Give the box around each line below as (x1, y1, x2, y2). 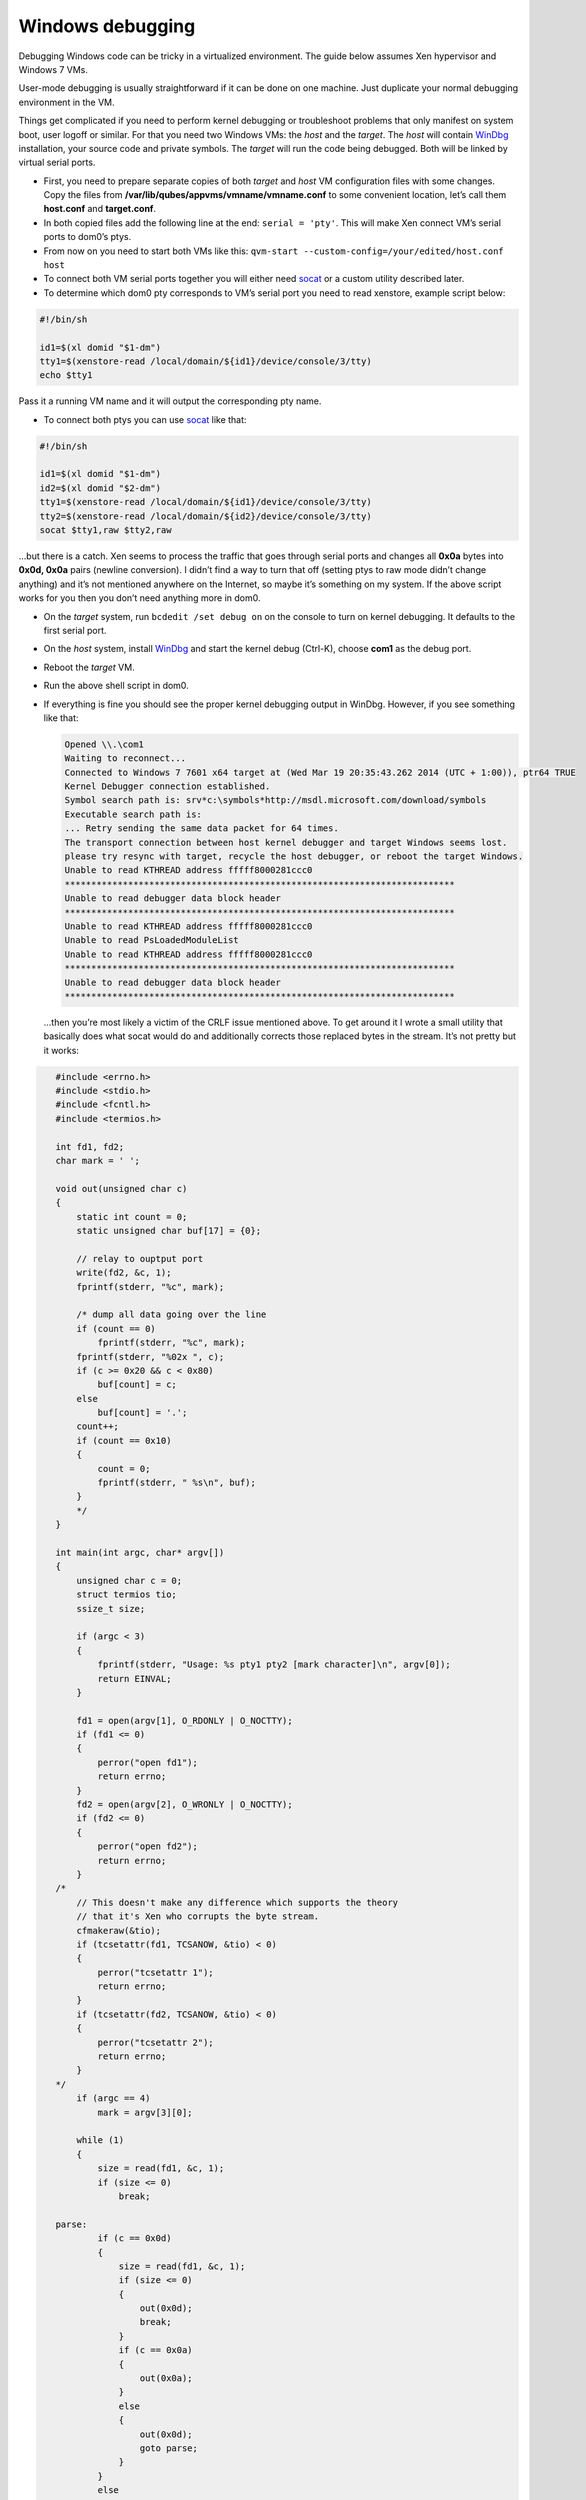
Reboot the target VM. (43, 661, 135, 673)
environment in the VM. (18, 96, 115, 108)
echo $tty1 (39, 370, 93, 381)
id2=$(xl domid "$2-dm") (39, 482, 162, 494)
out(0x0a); (139, 2373, 194, 2384)
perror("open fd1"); (97, 1756, 199, 1768)
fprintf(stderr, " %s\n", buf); (97, 1477, 257, 1489)
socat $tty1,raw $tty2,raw (39, 525, 172, 536)
